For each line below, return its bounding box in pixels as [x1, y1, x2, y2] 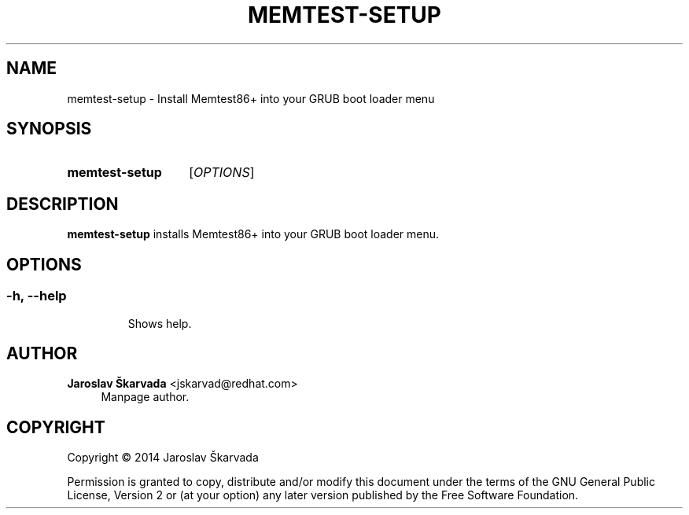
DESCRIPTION [6, 193, 119, 214]
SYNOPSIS [6, 119, 92, 139]
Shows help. [127, 316, 192, 330]
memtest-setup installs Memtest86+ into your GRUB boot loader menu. [67, 227, 440, 241]
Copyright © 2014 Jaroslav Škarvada [67, 451, 259, 465]
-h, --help [6, 288, 67, 304]
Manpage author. [101, 390, 190, 404]
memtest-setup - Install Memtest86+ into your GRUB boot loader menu [67, 91, 435, 105]
